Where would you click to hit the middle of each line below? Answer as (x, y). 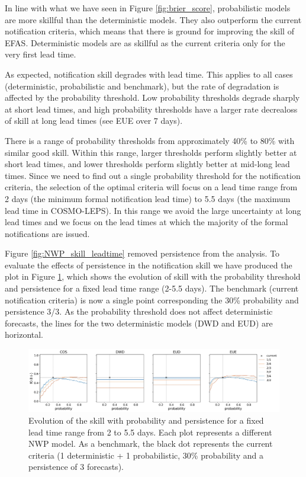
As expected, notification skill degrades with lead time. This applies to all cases (149, 74)
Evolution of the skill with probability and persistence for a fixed (146, 420)
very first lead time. (41, 54)
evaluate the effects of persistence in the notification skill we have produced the (149, 265)
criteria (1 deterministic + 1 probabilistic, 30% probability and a (146, 455)
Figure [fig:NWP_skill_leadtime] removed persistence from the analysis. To (142, 253)
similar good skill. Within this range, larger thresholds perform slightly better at (151, 152)
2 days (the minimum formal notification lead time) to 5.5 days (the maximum (148, 198)
